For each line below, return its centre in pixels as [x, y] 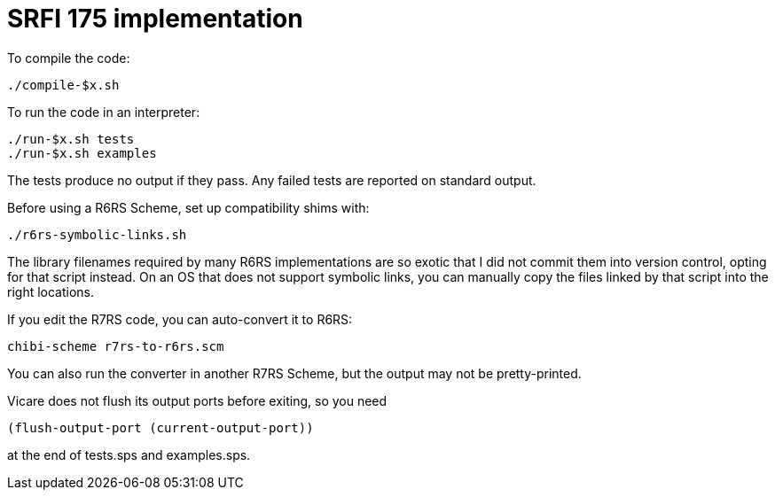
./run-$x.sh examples [82, 153]
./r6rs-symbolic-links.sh [97, 234]
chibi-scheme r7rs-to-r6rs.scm [116, 346]
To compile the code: [69, 58]
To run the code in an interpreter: [104, 112]
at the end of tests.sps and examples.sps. [129, 454]
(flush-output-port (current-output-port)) [160, 427]
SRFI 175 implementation [155, 19]
